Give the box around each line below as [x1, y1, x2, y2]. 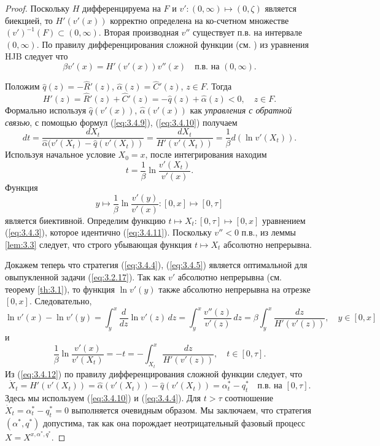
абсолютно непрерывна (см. [177, 271, 282, 283]
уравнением [262, 213, 306, 226]
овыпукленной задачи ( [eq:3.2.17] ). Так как [5, 271, 166, 283]
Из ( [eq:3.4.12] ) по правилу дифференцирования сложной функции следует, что [5, 367, 303, 380]
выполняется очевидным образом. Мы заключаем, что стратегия [71, 403, 311, 416]
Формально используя [5, 104, 87, 116]
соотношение [225, 391, 274, 404]
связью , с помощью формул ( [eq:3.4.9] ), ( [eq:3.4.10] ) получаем [5, 115, 238, 128]
